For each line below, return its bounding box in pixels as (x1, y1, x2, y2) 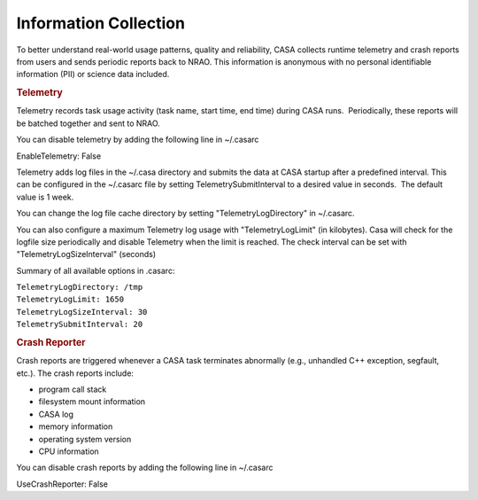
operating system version (38, 434, 132, 444)
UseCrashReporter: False (16, 479, 108, 489)
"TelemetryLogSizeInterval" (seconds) (16, 249, 157, 260)
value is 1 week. (16, 191, 74, 202)
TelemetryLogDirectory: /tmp (16, 282, 143, 293)
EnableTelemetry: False (16, 151, 102, 161)
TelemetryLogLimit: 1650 (16, 294, 124, 305)
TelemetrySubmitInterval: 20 (16, 319, 143, 330)
